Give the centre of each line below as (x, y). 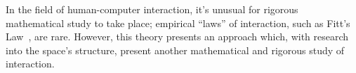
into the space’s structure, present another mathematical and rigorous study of (175, 50)
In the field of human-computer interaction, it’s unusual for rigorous (152, 9)
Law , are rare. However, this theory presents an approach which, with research (177, 36)
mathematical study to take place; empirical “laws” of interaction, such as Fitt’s (178, 23)
